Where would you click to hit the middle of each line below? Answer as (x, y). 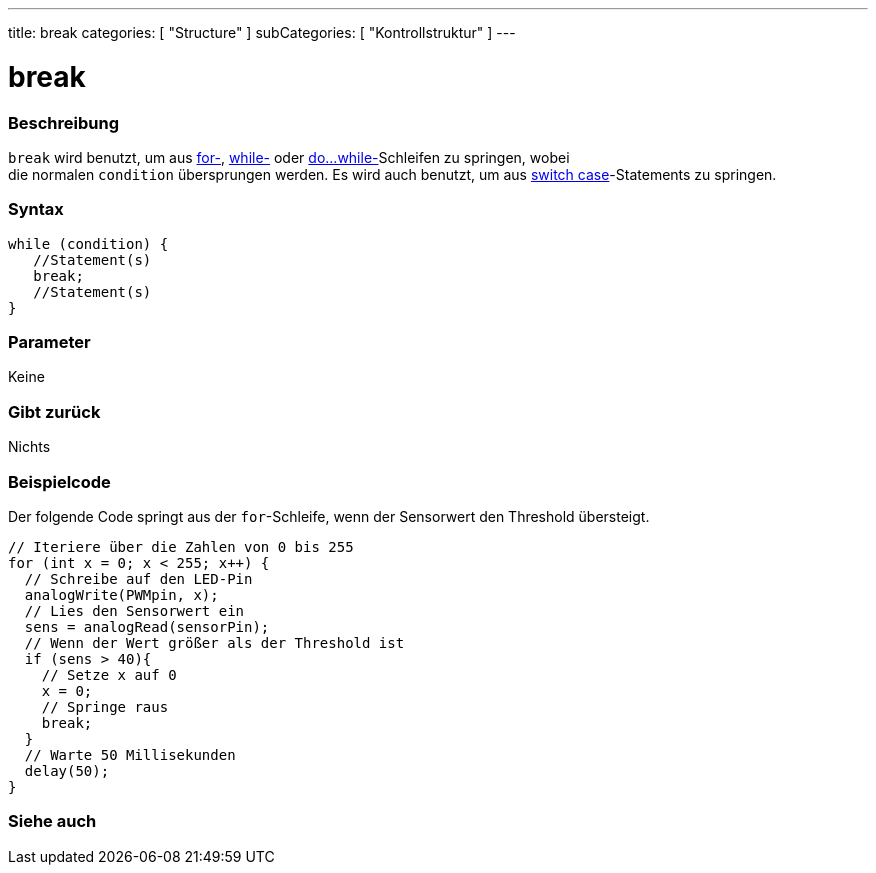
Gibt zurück (54, 411)
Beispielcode (59, 481)
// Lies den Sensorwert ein (134, 610)
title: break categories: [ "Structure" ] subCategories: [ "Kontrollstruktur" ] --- (262, 32)
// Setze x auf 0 (109, 674)
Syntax (36, 209)
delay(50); (67, 770)
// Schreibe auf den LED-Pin (138, 578)
